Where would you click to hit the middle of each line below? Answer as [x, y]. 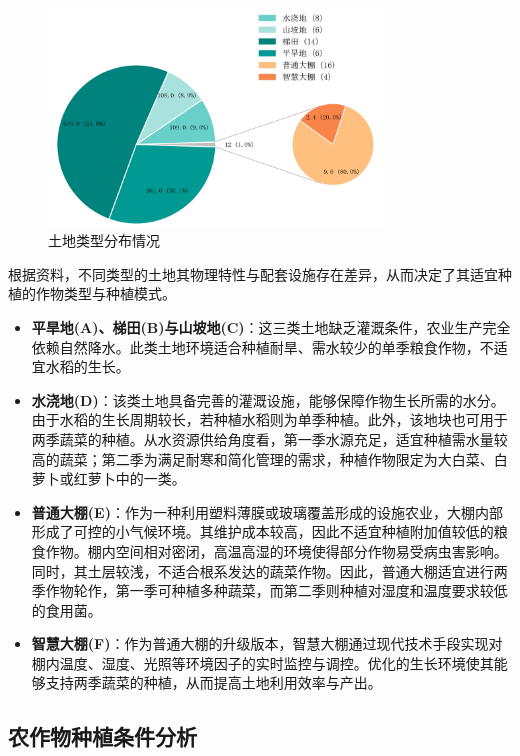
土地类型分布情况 [104, 240]
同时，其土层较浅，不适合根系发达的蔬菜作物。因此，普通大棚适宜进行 [262, 570]
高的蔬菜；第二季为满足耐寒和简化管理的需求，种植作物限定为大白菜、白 [269, 458]
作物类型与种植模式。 [105, 293]
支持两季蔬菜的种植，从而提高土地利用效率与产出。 [213, 682]
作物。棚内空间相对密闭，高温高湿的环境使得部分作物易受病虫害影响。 [276, 550]
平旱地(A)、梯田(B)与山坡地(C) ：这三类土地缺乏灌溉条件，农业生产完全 [271, 326]
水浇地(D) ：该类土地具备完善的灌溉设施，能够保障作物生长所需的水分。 [268, 399]
